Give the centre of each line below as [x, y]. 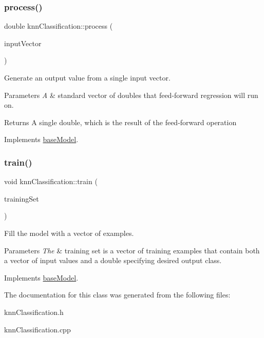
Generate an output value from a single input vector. [87, 77]
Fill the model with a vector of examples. [69, 233]
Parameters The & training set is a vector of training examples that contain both [132, 250]
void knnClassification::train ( [51, 181]
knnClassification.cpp [37, 329]
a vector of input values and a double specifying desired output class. [113, 260]
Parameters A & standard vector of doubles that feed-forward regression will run [131, 95]
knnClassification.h [34, 312]
